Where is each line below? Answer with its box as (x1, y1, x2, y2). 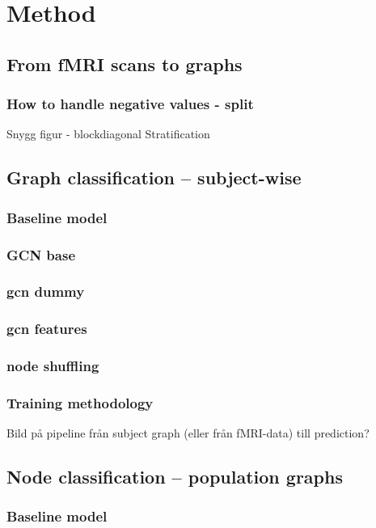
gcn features (6, 319, 87, 339)
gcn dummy (6, 281, 85, 302)
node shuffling (6, 356, 99, 376)
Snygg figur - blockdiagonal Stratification (6, 125, 210, 142)
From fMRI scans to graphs (6, 51, 243, 76)
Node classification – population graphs (6, 464, 343, 489)
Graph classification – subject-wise (6, 165, 302, 190)
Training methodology (6, 392, 154, 412)
